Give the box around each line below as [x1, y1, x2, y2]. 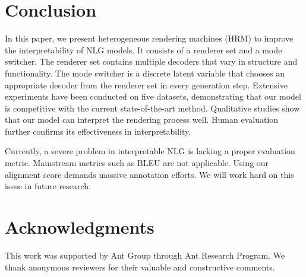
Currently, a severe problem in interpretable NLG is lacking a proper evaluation [5, 145, 295, 157]
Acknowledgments [5, 215, 154, 239]
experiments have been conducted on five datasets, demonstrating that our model [5, 90, 301, 103]
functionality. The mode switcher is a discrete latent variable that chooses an [5, 66, 285, 79]
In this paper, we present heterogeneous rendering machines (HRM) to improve [5, 32, 294, 44]
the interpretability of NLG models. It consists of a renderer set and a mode [5, 43, 282, 56]
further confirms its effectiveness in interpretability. [5, 125, 191, 137]
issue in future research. [5, 180, 92, 192]
